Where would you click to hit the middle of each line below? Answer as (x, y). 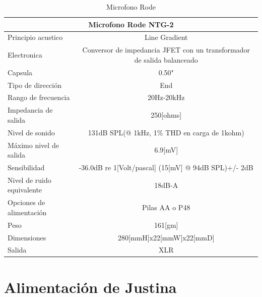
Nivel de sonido (31, 132)
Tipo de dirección (35, 85)
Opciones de (26, 202)
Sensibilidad (26, 167)
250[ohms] (166, 115)
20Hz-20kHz (166, 97)
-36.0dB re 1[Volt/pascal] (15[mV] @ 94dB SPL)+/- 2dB (166, 167)
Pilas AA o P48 (166, 207)
